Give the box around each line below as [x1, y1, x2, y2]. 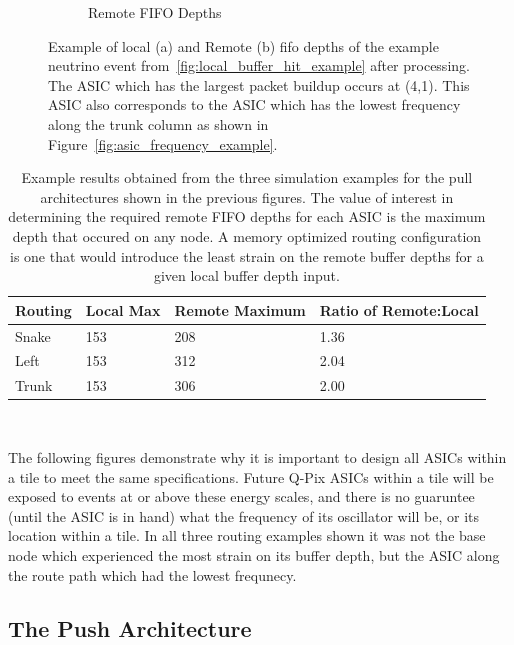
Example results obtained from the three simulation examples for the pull [21, 167, 473, 188]
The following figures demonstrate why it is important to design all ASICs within [8, 446, 507, 467]
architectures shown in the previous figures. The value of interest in [40, 186, 454, 207]
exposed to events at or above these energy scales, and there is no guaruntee [8, 486, 475, 507]
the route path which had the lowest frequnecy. [8, 564, 297, 585]
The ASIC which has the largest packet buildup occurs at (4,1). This [48, 74, 470, 95]
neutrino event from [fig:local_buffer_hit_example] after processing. [48, 55, 470, 76]
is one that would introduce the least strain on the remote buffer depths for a [10, 245, 484, 266]
